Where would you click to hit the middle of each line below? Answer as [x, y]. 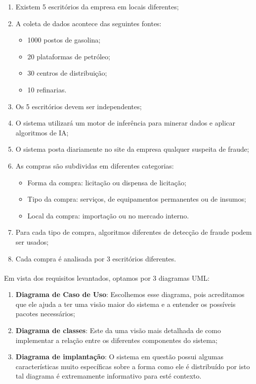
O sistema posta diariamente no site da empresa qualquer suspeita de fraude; [132, 149]
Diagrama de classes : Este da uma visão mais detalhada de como [118, 330]
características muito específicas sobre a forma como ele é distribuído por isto [133, 366]
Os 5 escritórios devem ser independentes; [79, 106]
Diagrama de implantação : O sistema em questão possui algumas [119, 357]
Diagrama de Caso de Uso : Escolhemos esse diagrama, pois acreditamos [130, 294]
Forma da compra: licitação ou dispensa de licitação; [107, 182]
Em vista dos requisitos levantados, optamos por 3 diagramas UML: [107, 277]
